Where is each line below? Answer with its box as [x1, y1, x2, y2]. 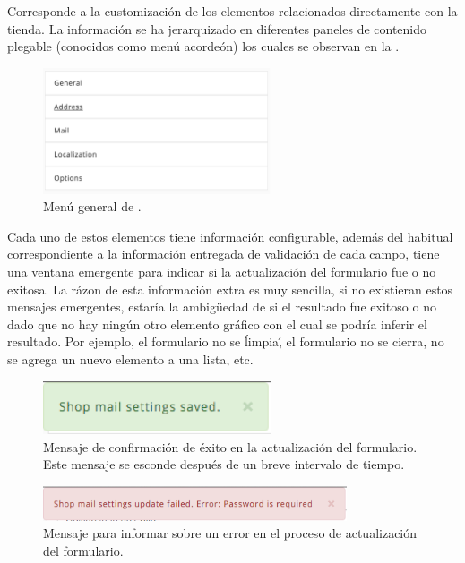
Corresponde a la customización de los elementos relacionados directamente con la [7, 2, 458, 20]
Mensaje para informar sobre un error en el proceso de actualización [43, 524, 418, 542]
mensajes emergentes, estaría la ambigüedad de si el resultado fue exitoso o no [7, 297, 436, 316]
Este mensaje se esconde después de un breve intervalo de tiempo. [43, 455, 405, 473]
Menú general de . [43, 197, 142, 216]
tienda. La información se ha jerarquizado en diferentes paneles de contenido [7, 19, 427, 38]
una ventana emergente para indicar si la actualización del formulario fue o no [7, 262, 436, 280]
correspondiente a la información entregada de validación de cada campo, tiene [7, 244, 440, 263]
